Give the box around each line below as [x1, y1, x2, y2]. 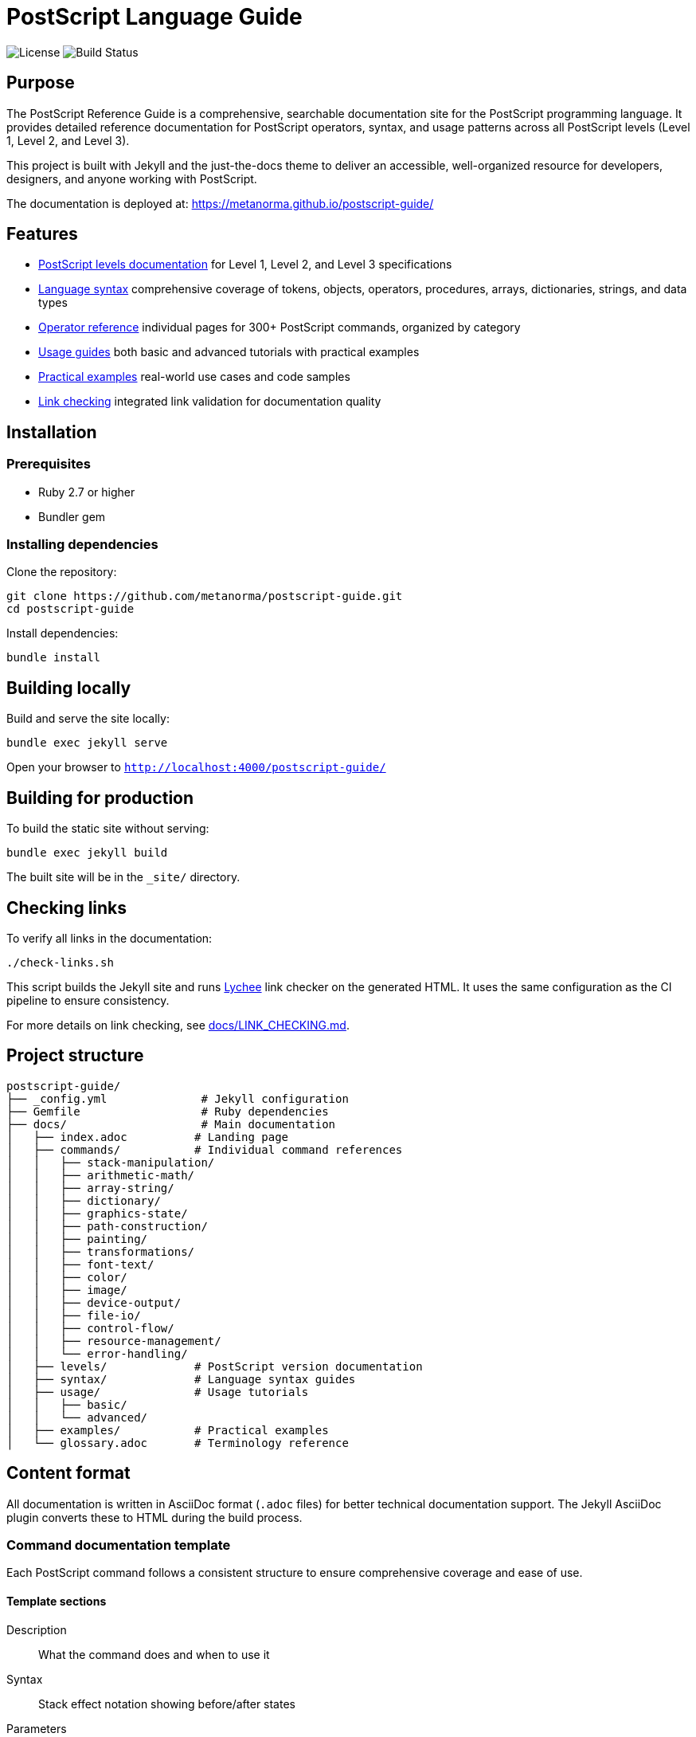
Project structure [6, 1045, 144, 1066]
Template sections [6, 1594, 107, 1608]
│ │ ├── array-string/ [6, 1181, 174, 1194]
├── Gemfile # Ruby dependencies [6, 1104, 329, 1118]
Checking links [6, 897, 127, 918]
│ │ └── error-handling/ [6, 1347, 188, 1360]
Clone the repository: [6, 565, 117, 579]
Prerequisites [6, 456, 91, 472]
